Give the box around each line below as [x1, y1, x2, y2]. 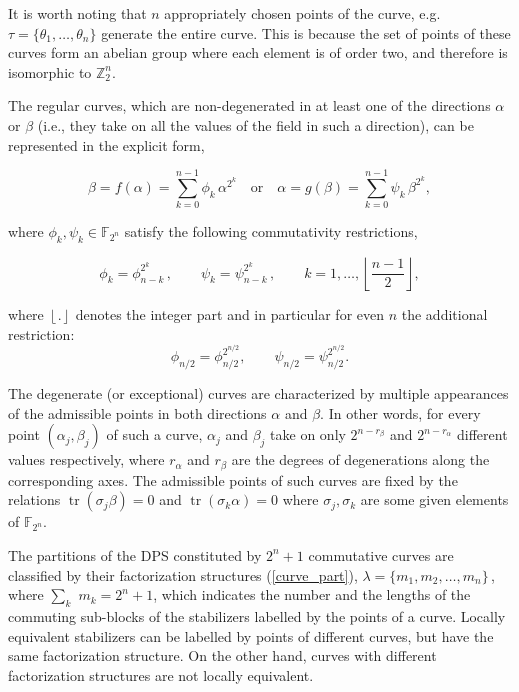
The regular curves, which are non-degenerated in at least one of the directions [8, 95, 491, 116]
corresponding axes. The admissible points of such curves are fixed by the [8, 469, 458, 490]
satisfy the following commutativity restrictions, [124, 221, 418, 242]
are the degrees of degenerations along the [231, 449, 490, 470]
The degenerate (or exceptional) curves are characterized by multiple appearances [8, 383, 509, 404]
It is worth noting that [8, 3, 147, 23]
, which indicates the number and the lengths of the [153, 584, 471, 605]
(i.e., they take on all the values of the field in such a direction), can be [37, 114, 474, 135]
